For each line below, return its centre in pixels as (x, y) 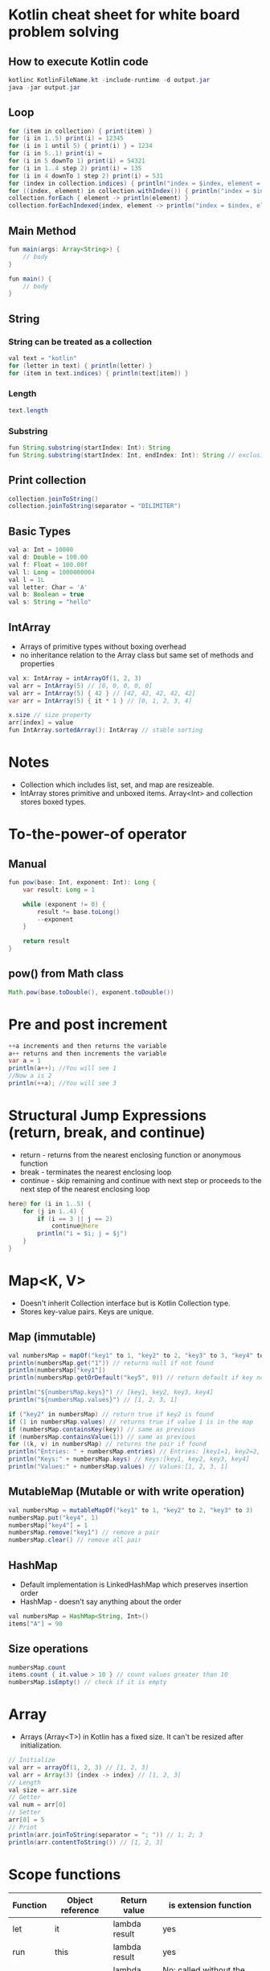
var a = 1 (25, 1061)
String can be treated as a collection (80, 342)
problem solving (63, 32)
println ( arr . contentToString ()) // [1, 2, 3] (86, 1842)
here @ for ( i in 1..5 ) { (50, 1203)
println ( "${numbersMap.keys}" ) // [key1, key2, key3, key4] (111, 1392)
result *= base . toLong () (79, 912)
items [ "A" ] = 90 (35, 1624)
